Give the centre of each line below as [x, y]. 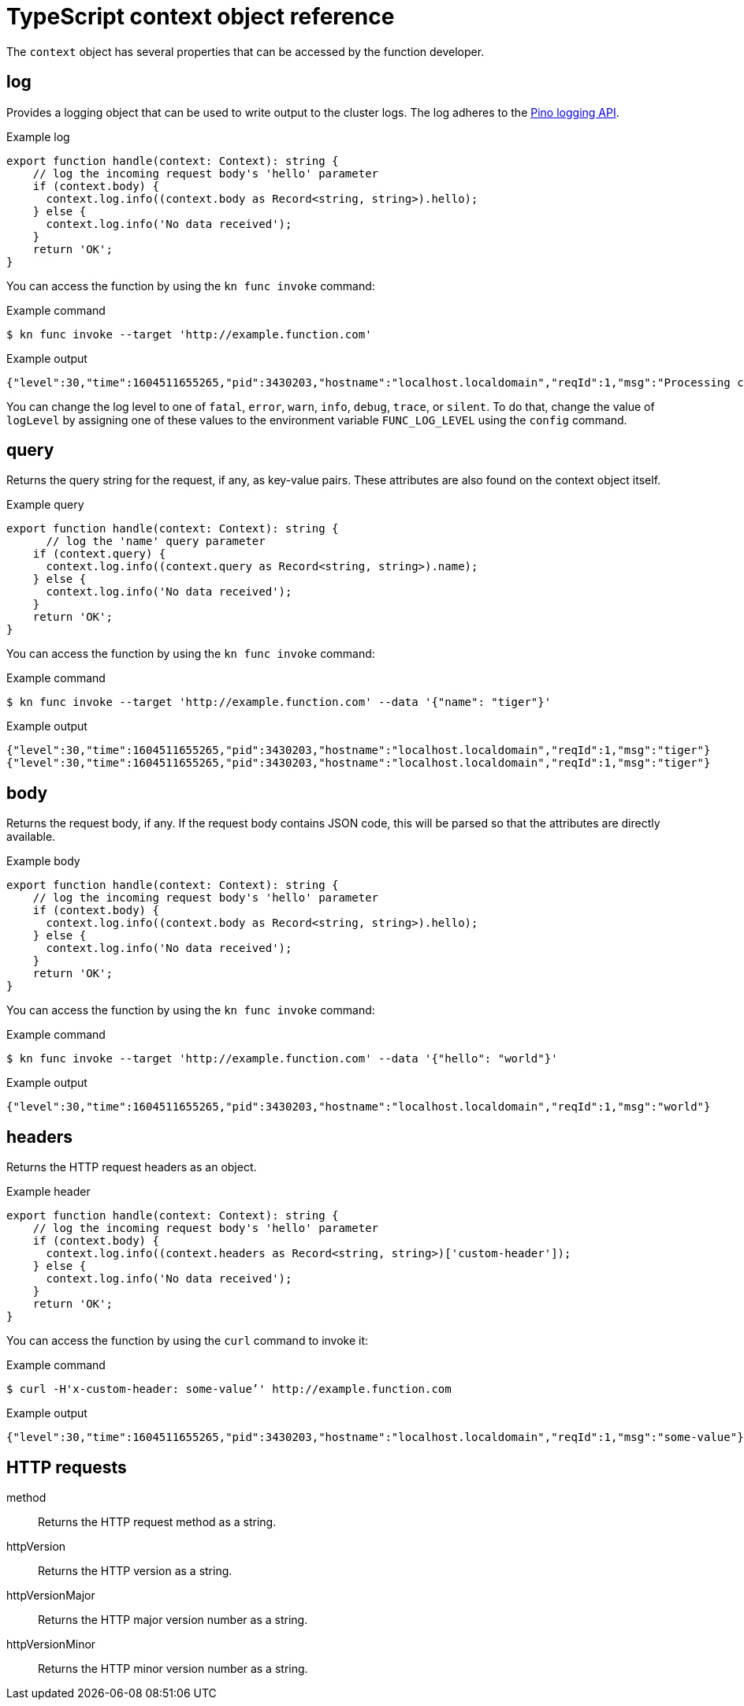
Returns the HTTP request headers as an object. [132, 1167]
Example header [48, 1192]
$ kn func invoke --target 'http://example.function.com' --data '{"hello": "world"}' [282, 1059]
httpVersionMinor [51, 1644]
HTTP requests [67, 1467]
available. [31, 837]
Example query [45, 505]
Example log [38, 136]
